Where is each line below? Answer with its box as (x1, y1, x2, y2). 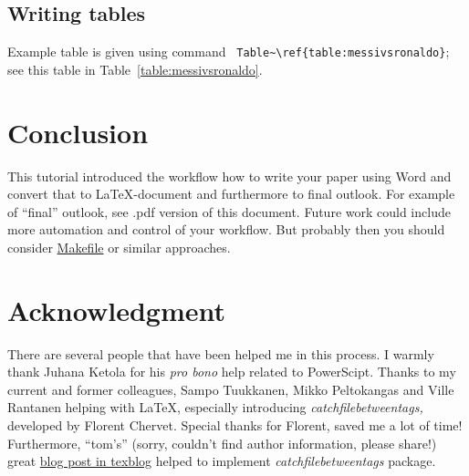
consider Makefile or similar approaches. (7, 237, 231, 256)
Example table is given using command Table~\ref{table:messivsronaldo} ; (7, 42, 450, 61)
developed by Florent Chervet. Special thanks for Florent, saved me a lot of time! (7, 416, 463, 435)
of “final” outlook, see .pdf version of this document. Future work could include (7, 202, 451, 221)
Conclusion (7, 113, 149, 150)
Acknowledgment (7, 291, 225, 328)
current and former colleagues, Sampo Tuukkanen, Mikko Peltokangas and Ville (7, 379, 454, 398)
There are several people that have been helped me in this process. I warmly (7, 344, 434, 363)
